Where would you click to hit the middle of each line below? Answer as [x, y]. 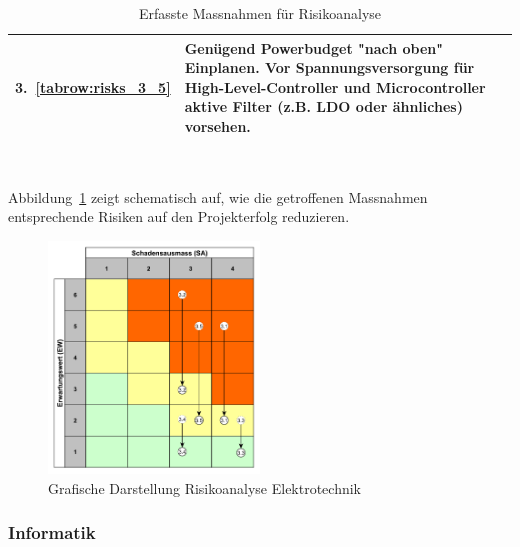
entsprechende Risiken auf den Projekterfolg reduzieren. [179, 216]
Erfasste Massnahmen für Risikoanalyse [260, 13]
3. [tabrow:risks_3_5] [93, 86]
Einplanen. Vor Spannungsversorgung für [329, 67]
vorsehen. [217, 125]
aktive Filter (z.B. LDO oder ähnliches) [323, 106]
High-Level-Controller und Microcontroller [335, 86]
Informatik [52, 532]
